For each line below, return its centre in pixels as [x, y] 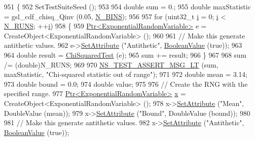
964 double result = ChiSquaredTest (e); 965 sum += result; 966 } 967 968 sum [125, 54]
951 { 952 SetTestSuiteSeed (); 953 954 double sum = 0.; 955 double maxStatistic [127, 6]
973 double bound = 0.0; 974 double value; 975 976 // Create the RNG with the [126, 84]
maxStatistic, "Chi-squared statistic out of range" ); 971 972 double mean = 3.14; [126, 74]
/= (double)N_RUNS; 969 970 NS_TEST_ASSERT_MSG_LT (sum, [111, 64]
